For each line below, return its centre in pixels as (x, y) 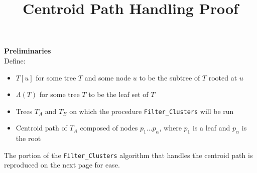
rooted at (223, 77)
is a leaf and (211, 128)
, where (170, 128)
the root (28, 138)
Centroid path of (41, 128)
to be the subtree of (170, 77)
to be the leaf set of (118, 94)
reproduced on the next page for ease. (62, 165)
